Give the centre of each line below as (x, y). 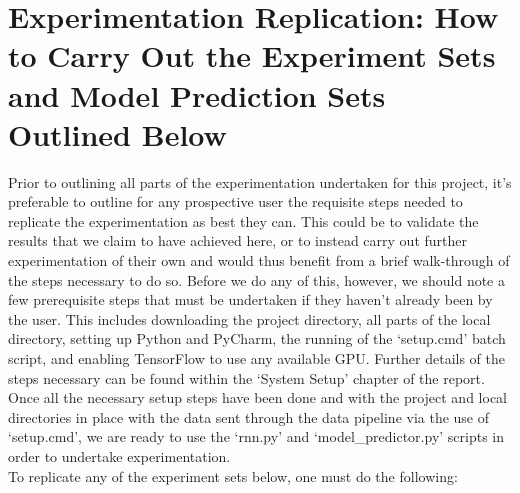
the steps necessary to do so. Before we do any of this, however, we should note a (256, 279)
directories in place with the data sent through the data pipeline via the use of (249, 416)
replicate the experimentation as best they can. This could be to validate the (243, 220)
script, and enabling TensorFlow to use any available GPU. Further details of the (257, 358)
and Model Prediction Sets (197, 94)
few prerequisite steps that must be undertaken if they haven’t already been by (250, 299)
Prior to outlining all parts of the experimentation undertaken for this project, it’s (260, 181)
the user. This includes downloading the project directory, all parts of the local (249, 318)
